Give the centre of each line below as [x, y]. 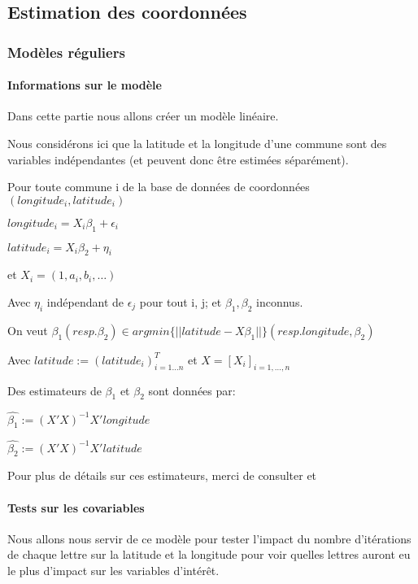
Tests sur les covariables [76, 507]
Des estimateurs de [54, 390]
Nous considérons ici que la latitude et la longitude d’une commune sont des [197, 144]
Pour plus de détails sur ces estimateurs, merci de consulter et [162, 475]
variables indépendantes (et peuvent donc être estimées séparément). [178, 159]
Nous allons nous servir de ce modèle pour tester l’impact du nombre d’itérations [209, 538]
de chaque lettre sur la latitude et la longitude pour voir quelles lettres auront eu [209, 554]
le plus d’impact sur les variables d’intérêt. [113, 570]
